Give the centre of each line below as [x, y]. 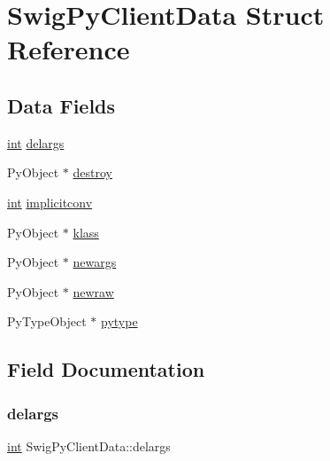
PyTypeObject [47, 321]
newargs [95, 262]
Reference [69, 49]
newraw [93, 291]
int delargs [36, 142]
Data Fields [61, 105]
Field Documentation [106, 369]
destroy [92, 172]
